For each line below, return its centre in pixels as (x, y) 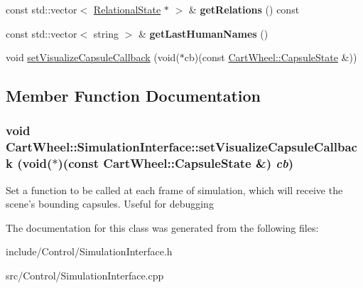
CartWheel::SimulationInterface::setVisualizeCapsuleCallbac (181, 147)
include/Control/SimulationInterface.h (89, 251)
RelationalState (127, 9)
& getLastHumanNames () (203, 33)
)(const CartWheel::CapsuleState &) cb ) (175, 163)
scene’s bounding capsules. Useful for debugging (110, 204)
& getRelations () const (244, 9)
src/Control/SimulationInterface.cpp (85, 275)
